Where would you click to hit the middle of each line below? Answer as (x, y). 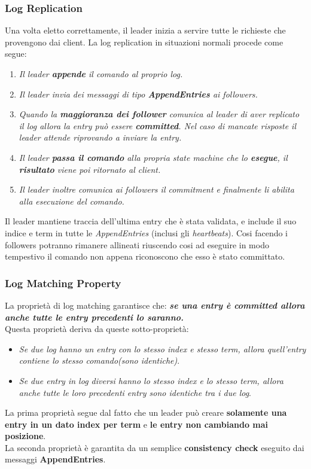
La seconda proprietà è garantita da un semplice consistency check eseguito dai (155, 447)
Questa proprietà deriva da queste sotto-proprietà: (97, 329)
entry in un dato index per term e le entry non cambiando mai (137, 424)
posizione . (25, 436)
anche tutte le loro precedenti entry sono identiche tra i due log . (135, 392)
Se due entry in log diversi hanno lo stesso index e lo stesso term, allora (151, 380)
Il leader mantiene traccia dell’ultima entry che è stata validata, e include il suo (151, 221)
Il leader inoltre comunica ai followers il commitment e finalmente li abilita (156, 189)
